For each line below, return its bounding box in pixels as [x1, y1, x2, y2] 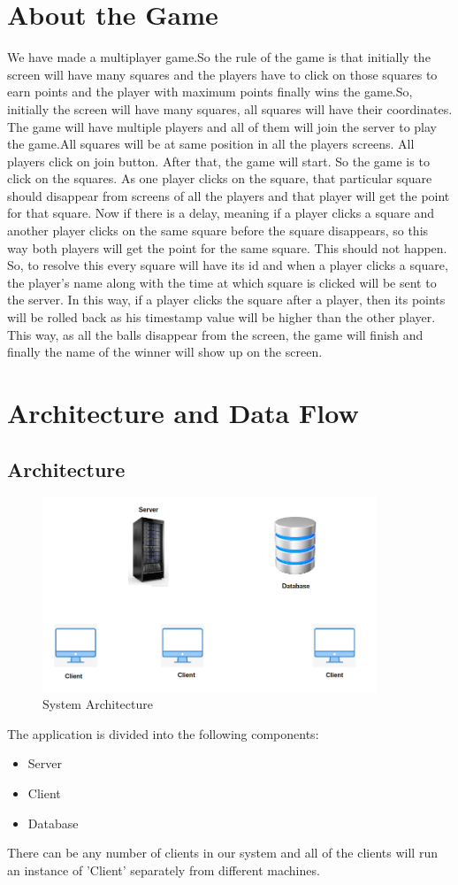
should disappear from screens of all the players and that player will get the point [7, 186, 450, 204]
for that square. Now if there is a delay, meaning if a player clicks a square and [7, 204, 435, 222]
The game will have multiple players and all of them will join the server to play [7, 117, 437, 135]
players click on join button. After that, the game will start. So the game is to [7, 151, 430, 170]
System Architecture [42, 695, 153, 713]
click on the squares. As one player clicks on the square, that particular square [7, 169, 432, 188]
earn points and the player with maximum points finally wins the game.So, [7, 82, 413, 101]
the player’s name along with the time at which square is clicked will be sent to [7, 273, 437, 291]
